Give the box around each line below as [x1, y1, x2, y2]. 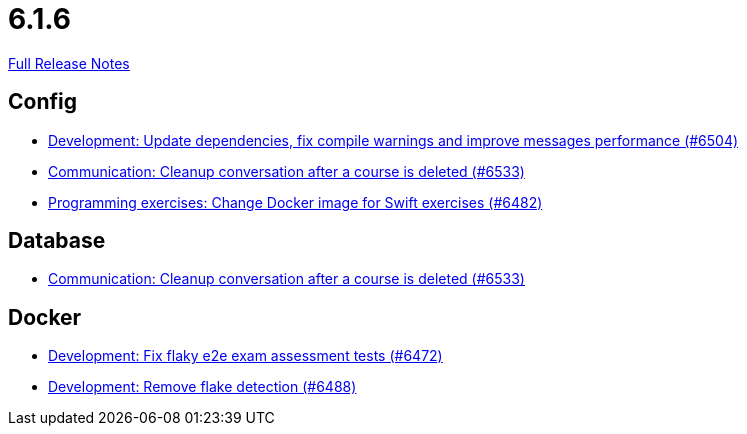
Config [8, 89, 77, 115]
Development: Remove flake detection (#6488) [48, 378, 357, 396]
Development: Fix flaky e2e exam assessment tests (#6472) [48, 347, 443, 365]
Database [8, 228, 106, 254]
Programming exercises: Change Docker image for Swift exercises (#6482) [48, 193, 543, 211]
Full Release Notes [8, 54, 130, 72]
